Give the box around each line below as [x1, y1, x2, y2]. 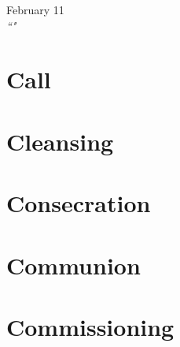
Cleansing [6, 125, 114, 157]
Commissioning [6, 310, 174, 342]
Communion [6, 248, 141, 281]
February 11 [6, 2, 64, 17]
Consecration [6, 187, 151, 219]
